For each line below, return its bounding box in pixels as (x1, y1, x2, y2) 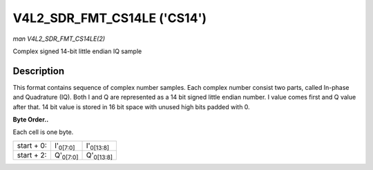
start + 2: (17, 151, 47, 160)
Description (12, 65, 65, 77)
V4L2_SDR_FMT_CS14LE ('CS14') (12, 10, 207, 26)
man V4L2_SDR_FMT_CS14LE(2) (12, 35, 106, 43)
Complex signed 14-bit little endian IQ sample (12, 47, 142, 55)
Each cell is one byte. (12, 128, 74, 136)
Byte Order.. (12, 115, 49, 124)
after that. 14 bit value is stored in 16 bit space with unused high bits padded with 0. (12, 102, 250, 111)
